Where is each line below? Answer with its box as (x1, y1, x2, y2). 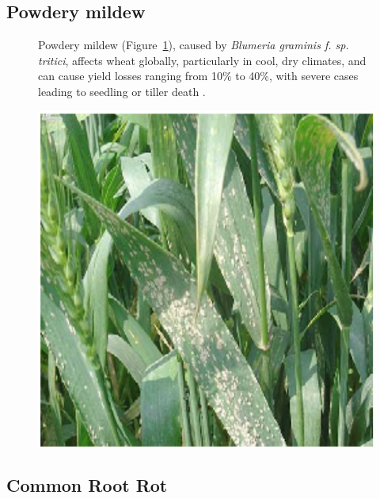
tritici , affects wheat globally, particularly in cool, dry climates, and (38, 52, 367, 68)
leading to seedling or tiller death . (38, 83, 206, 99)
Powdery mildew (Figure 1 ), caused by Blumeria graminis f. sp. (38, 36, 349, 53)
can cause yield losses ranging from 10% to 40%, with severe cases (38, 67, 359, 84)
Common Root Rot (6, 473, 168, 497)
